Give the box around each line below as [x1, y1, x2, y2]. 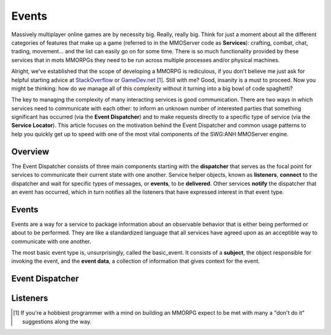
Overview [11, 146, 50, 156]
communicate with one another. [11, 237, 91, 245]
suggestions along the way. [22, 318, 92, 325]
